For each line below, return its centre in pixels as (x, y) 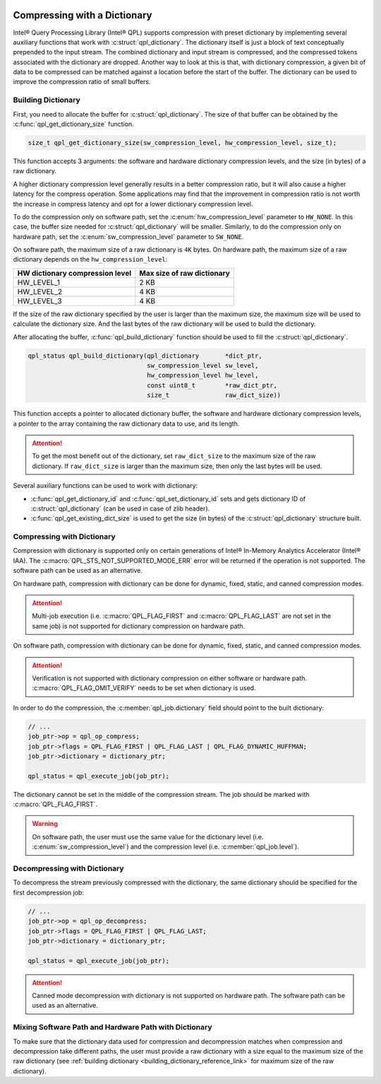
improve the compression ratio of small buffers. (82, 82)
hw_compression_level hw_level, (203, 375)
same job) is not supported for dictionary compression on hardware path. (139, 626)
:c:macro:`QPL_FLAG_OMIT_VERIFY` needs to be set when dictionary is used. (144, 688)
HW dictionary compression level (74, 273)
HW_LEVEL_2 (40, 291)
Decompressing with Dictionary (68, 868)
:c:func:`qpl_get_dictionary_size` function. (73, 124)
